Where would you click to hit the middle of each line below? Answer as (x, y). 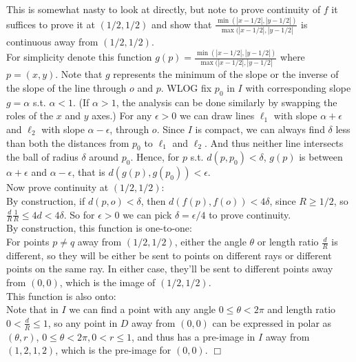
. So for (79, 214)
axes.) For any (122, 115)
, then (153, 201)
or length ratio (288, 242)
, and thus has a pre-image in (193, 336)
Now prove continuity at (57, 187)
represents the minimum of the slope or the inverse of (226, 74)
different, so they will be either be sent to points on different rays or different (169, 255)
